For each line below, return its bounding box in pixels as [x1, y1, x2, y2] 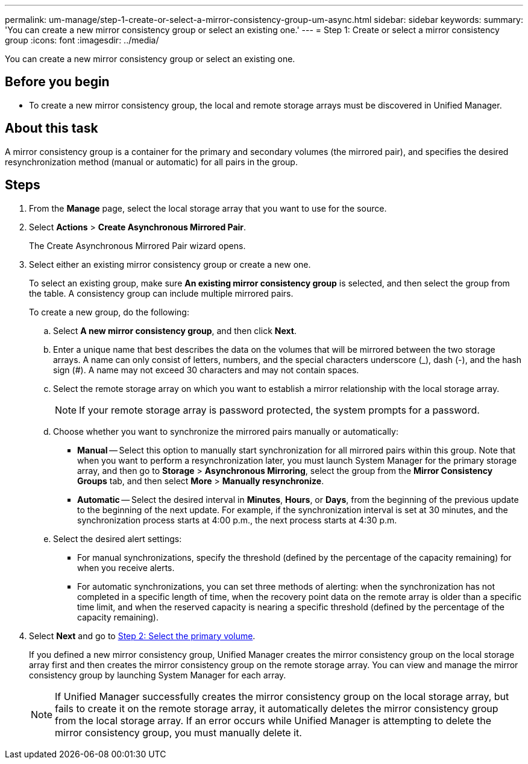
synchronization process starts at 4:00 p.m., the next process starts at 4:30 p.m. [77, 514, 397, 525]
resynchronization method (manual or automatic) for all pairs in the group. [5, 156, 298, 167]
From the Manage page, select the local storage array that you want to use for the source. [29, 203, 387, 213]
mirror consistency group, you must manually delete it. [55, 726, 302, 739]
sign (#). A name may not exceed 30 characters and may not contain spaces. [53, 364, 359, 375]
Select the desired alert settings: [53, 533, 182, 544]
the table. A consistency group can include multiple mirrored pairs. [29, 288, 294, 298]
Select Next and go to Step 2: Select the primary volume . [29, 630, 256, 641]
